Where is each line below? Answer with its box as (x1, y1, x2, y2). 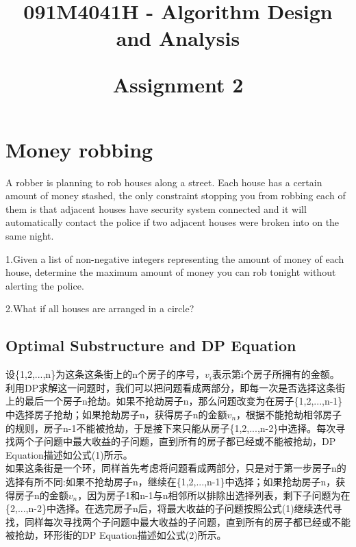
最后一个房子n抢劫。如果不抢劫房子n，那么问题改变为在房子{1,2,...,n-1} (24, 394, 343, 408)
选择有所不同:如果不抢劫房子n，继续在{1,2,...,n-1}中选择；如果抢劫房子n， (5, 474, 336, 488)
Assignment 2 (112, 70, 244, 98)
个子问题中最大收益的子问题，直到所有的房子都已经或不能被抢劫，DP (24, 434, 336, 448)
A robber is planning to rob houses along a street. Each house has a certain (5, 175, 322, 189)
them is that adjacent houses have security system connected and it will (5, 201, 307, 216)
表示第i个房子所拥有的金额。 (212, 367, 340, 381)
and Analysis (116, 24, 240, 52)
